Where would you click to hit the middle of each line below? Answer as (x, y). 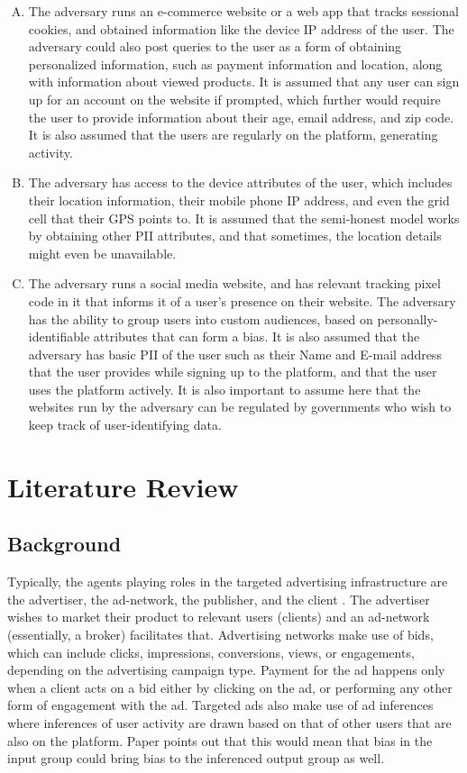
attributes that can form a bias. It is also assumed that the (256, 336)
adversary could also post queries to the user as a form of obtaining (215, 46)
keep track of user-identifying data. (125, 425)
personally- (407, 318)
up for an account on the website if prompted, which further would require (234, 99)
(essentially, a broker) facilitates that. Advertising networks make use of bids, (220, 635)
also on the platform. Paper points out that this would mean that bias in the (220, 740)
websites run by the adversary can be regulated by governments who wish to (240, 407)
